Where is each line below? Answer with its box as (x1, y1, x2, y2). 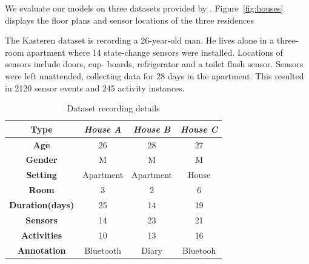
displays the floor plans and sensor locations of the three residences (5, 13, 254, 26)
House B (133, 122, 171, 135)
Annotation (17, 243, 66, 256)
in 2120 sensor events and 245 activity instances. (5, 81, 185, 94)
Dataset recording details (67, 102, 160, 114)
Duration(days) (9, 198, 75, 211)
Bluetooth (84, 243, 122, 256)
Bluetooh (182, 243, 216, 256)
